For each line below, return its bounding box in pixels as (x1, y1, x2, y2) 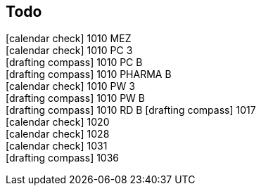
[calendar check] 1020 (6, 116, 110, 129)
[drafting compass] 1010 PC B (6, 56, 143, 69)
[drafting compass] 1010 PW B (6, 92, 145, 105)
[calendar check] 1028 (6, 128, 110, 140)
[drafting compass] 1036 (6, 152, 120, 164)
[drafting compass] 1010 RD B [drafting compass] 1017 (6, 104, 256, 117)
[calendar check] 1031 (6, 140, 108, 152)
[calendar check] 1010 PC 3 (6, 44, 133, 57)
